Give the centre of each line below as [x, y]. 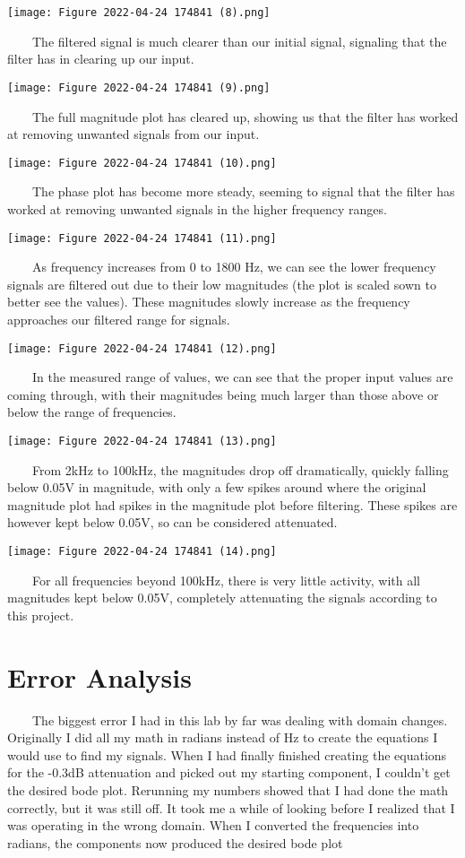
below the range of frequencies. [92, 412]
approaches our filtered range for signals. [119, 319]
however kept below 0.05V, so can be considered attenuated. [172, 522]
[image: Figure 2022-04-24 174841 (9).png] [139, 87]
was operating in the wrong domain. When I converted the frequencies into [213, 825]
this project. [41, 615]
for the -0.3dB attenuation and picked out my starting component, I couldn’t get [229, 772]
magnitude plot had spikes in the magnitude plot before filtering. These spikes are [232, 504]
